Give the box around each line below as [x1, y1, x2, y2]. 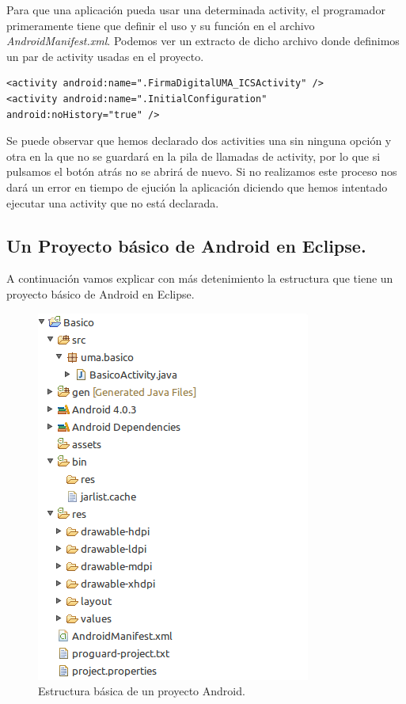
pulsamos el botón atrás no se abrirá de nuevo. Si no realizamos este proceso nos [6, 163, 397, 180]
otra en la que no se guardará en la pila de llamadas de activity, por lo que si [6, 147, 381, 164]
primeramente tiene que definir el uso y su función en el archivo [6, 17, 315, 33]
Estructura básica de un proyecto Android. [38, 683, 245, 699]
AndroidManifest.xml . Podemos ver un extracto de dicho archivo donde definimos [6, 32, 400, 49]
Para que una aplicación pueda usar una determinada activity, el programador [6, 2, 385, 17]
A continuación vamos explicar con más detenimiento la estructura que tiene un [6, 270, 393, 287]
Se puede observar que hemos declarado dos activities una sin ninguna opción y [6, 132, 392, 149]
